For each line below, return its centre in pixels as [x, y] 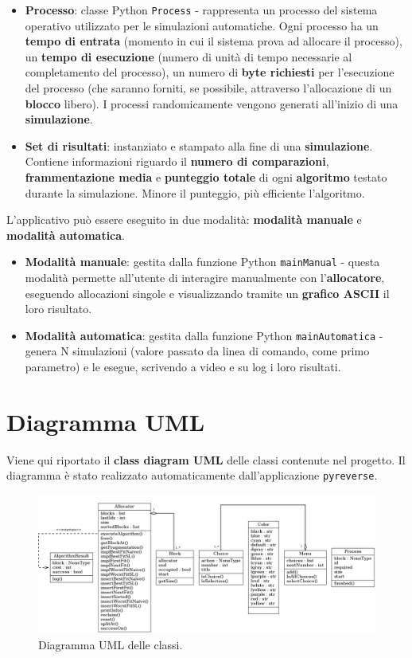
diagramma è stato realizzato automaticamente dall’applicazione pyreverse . [192, 475]
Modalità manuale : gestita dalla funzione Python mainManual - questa [202, 262]
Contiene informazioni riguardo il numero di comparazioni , [177, 161]
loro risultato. [58, 309]
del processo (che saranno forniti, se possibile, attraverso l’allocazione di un [208, 88]
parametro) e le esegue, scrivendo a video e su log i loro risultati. [183, 367]
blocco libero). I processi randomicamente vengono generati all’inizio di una [212, 103]
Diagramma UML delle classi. [111, 644]
